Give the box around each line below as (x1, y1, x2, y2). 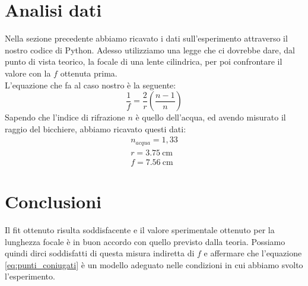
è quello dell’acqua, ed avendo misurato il (135, 111, 286, 123)
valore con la (5, 66, 51, 79)
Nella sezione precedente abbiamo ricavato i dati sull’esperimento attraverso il (5, 32, 288, 45)
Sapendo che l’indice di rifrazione (5, 111, 125, 123)
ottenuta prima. (60, 66, 118, 79)
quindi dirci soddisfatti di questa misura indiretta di (5, 247, 195, 259)
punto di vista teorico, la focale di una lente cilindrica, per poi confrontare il (5, 55, 282, 68)
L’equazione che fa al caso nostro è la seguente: (5, 78, 176, 91)
